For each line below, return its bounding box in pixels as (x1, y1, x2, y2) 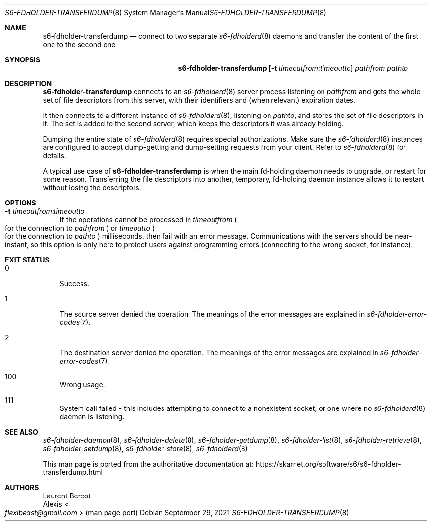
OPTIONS (5, 199, 36, 207)
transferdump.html (43, 468, 103, 476)
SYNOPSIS (5, 56, 41, 64)
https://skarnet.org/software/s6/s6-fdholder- (255, 460, 401, 468)
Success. (59, 279, 90, 288)
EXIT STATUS (5, 256, 50, 264)
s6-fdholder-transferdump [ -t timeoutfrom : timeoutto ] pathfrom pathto (178, 64, 408, 72)
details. (43, 151, 66, 160)
